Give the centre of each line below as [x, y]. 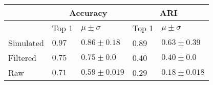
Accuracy [88, 13]
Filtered [22, 58]
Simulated [26, 43]
